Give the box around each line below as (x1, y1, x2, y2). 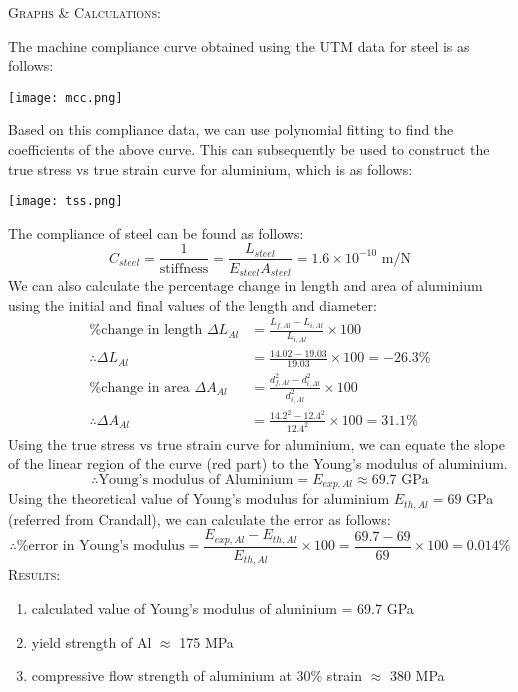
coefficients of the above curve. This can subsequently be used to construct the (8, 139, 490, 160)
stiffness (159, 261, 209, 276)
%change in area (89, 380, 190, 395)
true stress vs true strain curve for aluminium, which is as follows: (8, 158, 413, 179)
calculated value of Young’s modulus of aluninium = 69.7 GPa (31, 597, 414, 618)
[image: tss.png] (8, 194, 123, 209)
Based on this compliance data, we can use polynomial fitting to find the (8, 119, 454, 140)
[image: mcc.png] (8, 90, 123, 105)
